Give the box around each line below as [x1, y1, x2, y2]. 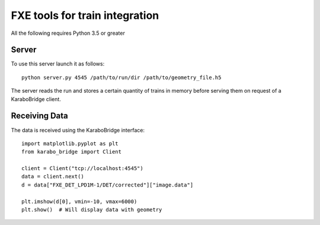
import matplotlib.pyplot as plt [21, 140, 119, 147]
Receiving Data [11, 111, 68, 121]
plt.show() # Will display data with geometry [21, 207, 162, 213]
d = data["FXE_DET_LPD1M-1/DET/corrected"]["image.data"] [21, 181, 194, 188]
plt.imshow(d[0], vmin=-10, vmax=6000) [21, 198, 137, 205]
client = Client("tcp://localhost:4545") [21, 165, 143, 172]
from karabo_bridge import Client [21, 148, 121, 155]
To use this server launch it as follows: [11, 60, 105, 67]
